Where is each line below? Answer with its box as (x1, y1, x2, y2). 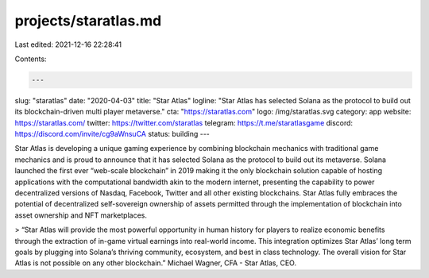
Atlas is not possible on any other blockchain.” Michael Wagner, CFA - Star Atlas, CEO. (14, 258, 297, 268)
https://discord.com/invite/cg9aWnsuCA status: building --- (14, 129, 211, 139)
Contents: (14, 54, 47, 64)
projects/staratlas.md (14, 12, 162, 29)
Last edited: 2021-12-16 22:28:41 (14, 40, 122, 49)
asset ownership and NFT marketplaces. (14, 210, 147, 220)
